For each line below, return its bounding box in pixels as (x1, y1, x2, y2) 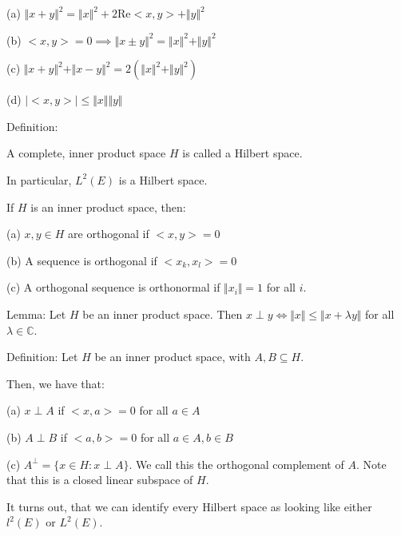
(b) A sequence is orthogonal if (6, 252, 157, 268)
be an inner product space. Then (82, 305, 243, 322)
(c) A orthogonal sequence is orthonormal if (6, 279, 220, 296)
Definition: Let (6, 348, 78, 365)
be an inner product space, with (94, 348, 251, 365)
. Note (355, 455, 387, 472)
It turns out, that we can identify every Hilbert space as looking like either (6, 498, 372, 514)
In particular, (6, 171, 72, 188)
